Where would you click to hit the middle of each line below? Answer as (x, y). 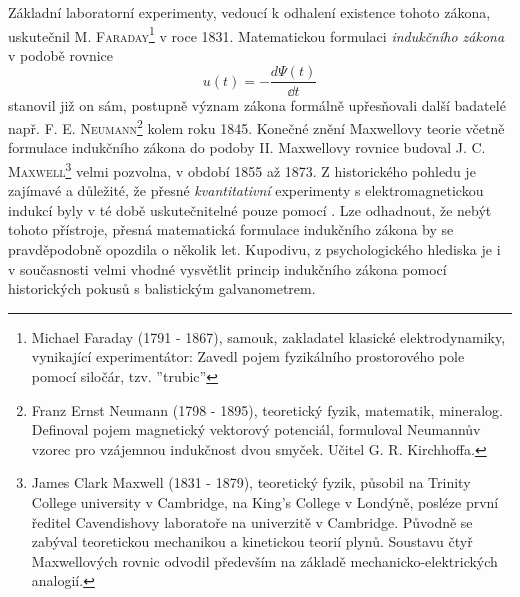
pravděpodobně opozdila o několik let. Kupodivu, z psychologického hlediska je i (254, 248)
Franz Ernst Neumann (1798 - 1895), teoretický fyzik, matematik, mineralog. (267, 409)
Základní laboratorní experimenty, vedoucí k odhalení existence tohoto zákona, (249, 12)
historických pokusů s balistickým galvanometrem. (162, 288)
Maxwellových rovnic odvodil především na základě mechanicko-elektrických (264, 560)
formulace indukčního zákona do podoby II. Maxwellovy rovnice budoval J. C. (247, 147)
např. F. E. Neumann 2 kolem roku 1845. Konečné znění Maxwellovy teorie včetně (256, 126)
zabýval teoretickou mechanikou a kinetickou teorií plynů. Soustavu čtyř (252, 541)
